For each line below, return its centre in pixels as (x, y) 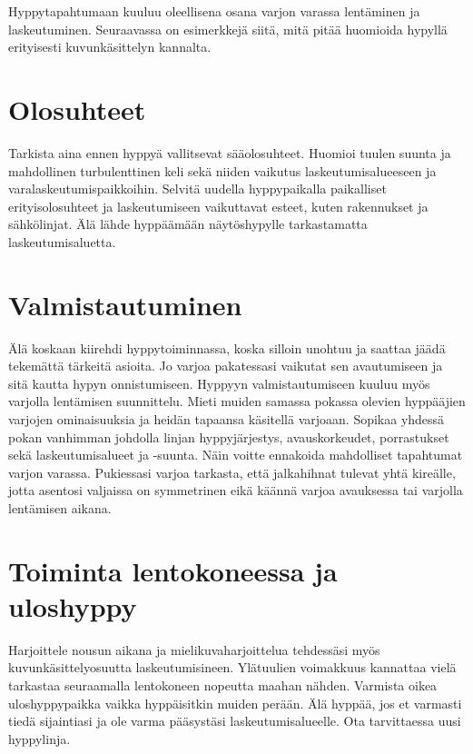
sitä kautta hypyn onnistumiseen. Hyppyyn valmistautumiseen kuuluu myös (219, 383)
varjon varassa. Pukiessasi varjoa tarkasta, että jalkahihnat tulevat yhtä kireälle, (232, 472)
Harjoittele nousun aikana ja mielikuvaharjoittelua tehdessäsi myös (194, 649)
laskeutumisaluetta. (62, 241)
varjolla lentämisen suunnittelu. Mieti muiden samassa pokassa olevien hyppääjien (237, 401)
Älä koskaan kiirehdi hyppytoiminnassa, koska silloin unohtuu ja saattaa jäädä (227, 347)
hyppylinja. (39, 738)
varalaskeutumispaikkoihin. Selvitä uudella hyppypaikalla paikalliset (197, 188)
